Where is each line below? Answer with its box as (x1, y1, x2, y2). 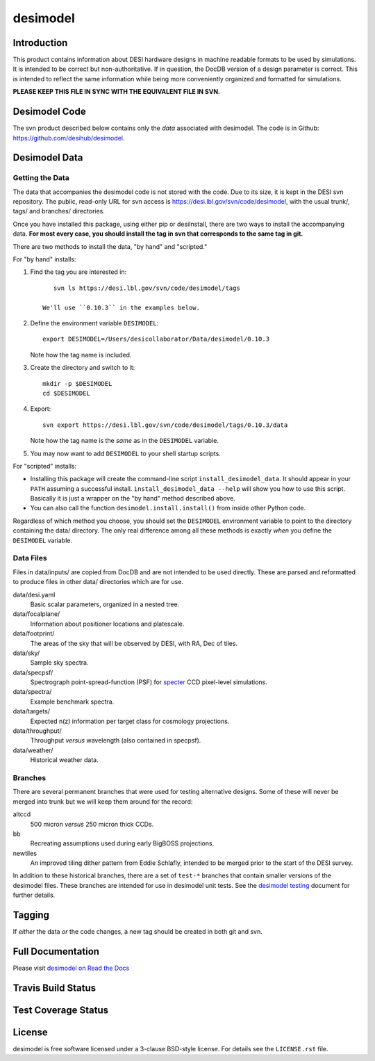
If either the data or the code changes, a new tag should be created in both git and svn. (12, 928, 263, 936)
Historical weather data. (30, 756, 99, 764)
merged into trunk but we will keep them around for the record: (12, 797, 193, 806)
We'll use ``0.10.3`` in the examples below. (42, 303, 201, 311)
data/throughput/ (12, 727, 62, 735)
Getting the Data (12, 173, 69, 183)
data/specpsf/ (12, 668, 53, 677)
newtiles (12, 849, 37, 857)
